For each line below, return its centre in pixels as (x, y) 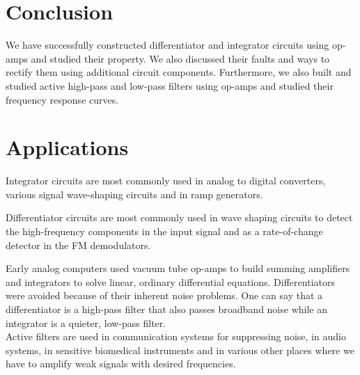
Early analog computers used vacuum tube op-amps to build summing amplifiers (178, 268)
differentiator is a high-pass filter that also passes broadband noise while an (166, 309)
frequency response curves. (62, 99)
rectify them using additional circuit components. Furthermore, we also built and (179, 72)
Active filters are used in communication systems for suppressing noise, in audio (176, 336)
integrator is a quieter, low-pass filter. (86, 322)
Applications (67, 147)
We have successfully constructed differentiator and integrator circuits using (167, 45)
